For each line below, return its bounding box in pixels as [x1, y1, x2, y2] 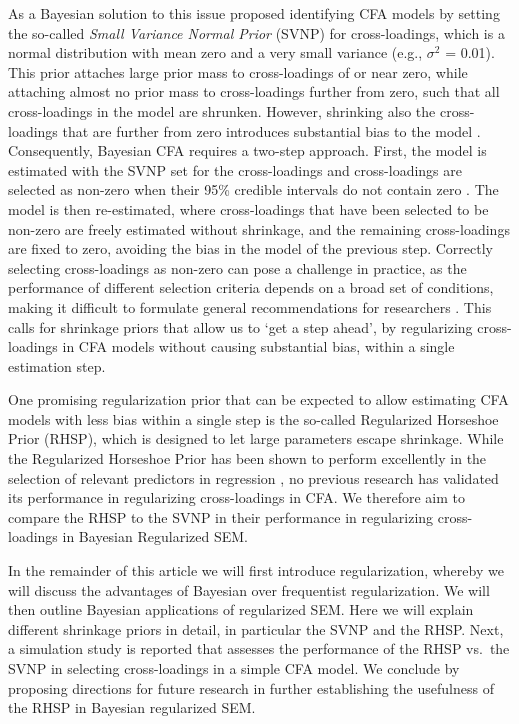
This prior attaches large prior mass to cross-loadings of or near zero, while [8, 61, 468, 82]
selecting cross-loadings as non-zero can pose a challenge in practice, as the [8, 257, 467, 278]
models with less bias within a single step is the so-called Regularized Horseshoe [8, 408, 499, 429]
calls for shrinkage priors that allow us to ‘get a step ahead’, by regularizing [8, 316, 473, 337]
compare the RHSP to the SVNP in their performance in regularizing [8, 506, 434, 527]
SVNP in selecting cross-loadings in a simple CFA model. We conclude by [8, 658, 460, 678]
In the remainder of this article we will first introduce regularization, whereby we [8, 560, 504, 581]
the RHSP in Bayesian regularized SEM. [8, 697, 256, 718]
